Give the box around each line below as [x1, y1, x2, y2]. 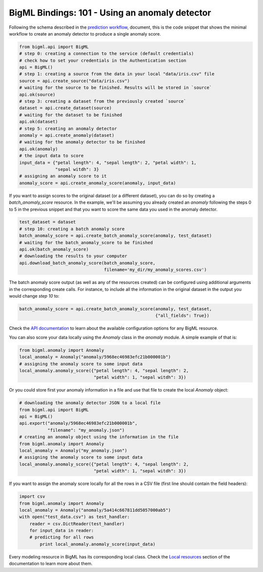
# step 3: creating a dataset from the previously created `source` [19, 99, 187, 104]
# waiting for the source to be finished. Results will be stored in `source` [19, 85, 212, 90]
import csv [19, 494, 45, 500]
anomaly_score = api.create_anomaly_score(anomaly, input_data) [19, 180, 176, 186]
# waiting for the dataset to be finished [19, 112, 122, 118]
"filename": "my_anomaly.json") [47, 427, 125, 433]
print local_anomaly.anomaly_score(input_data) [39, 541, 156, 547]
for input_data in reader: [29, 528, 94, 534]
